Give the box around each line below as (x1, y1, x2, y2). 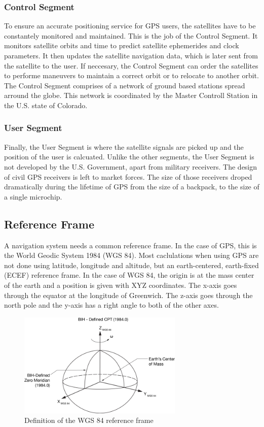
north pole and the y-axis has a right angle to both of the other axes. (4, 300, 219, 310)
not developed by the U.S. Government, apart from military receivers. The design (4, 161, 257, 172)
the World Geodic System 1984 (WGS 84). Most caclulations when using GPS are (4, 250, 259, 260)
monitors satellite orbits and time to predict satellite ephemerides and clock (4, 40, 239, 51)
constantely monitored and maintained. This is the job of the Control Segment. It (4, 30, 258, 41)
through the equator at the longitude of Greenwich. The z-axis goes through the (4, 289, 253, 300)
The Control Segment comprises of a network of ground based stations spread (4, 80, 245, 90)
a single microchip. (4, 191, 62, 202)
